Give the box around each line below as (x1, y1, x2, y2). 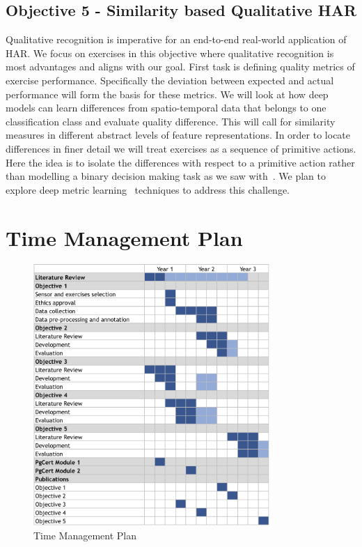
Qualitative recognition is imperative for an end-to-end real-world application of (6, 32, 347, 47)
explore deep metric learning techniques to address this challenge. (6, 182, 290, 197)
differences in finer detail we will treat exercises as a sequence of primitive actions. (6, 141, 356, 155)
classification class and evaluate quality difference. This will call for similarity (6, 114, 336, 128)
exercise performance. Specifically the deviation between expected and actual (6, 72, 334, 87)
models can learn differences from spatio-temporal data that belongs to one (6, 100, 326, 115)
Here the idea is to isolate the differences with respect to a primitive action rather (6, 155, 355, 169)
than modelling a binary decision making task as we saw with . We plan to (6, 169, 326, 183)
